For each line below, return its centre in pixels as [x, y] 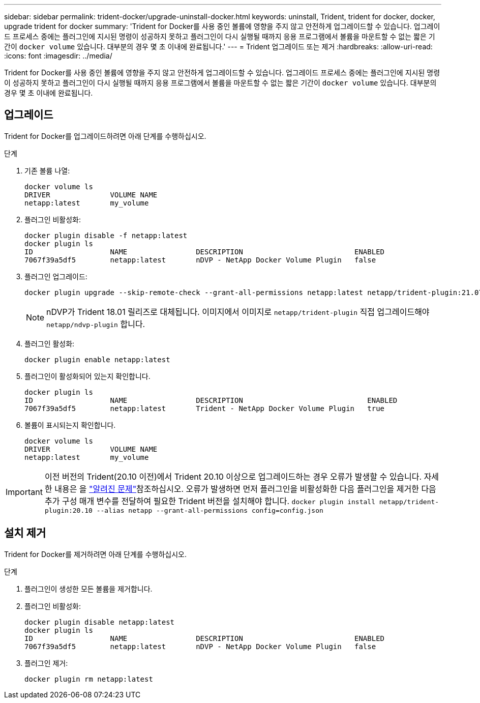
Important [24, 492]
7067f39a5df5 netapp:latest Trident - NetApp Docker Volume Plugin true [205, 408]
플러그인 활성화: [50, 343]
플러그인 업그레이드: [56, 276]
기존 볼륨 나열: [47, 170]
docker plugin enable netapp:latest [97, 359]
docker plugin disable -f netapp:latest [106, 235]
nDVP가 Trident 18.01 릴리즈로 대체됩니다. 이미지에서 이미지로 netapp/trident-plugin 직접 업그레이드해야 [238, 312]
